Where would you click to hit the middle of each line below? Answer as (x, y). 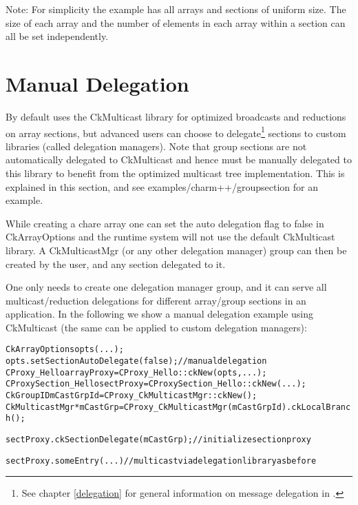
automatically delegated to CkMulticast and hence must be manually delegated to (179, 159)
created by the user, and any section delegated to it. (116, 264)
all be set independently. (57, 36)
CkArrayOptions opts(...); (65, 350)
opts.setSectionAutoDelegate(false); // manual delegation (136, 361)
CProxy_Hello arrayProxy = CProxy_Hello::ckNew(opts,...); (136, 372)
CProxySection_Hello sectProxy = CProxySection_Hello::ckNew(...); (156, 384)
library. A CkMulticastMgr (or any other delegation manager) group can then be (176, 250)
